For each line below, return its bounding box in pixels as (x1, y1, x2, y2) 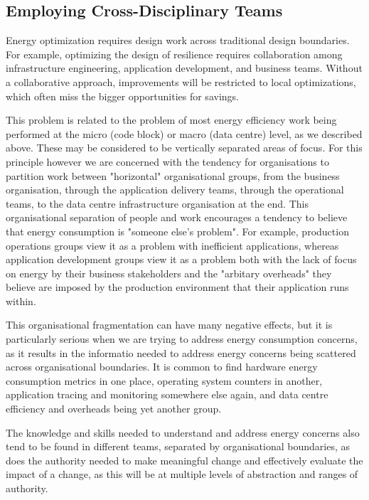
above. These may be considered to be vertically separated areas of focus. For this (6, 140, 363, 155)
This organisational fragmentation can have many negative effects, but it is (6, 317, 333, 332)
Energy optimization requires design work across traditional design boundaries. (6, 33, 350, 48)
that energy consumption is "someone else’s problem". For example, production (6, 223, 349, 238)
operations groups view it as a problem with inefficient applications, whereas (6, 238, 339, 252)
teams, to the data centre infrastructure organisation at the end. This (6, 196, 309, 211)
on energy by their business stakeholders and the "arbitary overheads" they (6, 265, 332, 280)
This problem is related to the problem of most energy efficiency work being (6, 112, 337, 127)
